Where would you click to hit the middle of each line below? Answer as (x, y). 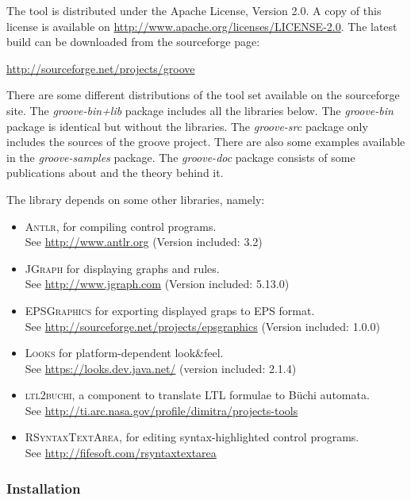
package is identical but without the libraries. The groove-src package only (187, 126)
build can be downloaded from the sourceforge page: (133, 42)
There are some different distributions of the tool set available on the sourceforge (203, 95)
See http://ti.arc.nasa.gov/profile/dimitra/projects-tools (161, 410)
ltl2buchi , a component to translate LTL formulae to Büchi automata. (197, 395)
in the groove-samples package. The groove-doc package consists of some (181, 157)
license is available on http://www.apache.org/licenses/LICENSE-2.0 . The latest (202, 26)
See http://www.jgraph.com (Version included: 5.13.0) (157, 284)
